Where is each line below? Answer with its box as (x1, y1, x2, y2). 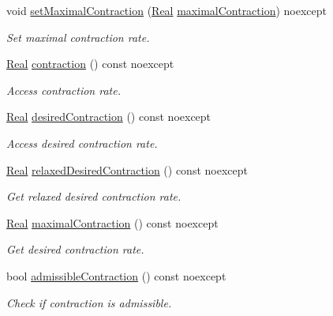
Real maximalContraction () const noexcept (6, 214, 219, 231)
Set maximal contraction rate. (6, 28, 150, 45)
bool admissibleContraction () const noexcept (6, 267, 226, 284)
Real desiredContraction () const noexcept (6, 108, 211, 125)
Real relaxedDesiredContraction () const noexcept (6, 161, 248, 178)
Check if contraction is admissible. (6, 294, 172, 310)
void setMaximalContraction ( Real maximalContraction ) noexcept (6, 2, 327, 18)
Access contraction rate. (6, 81, 121, 98)
